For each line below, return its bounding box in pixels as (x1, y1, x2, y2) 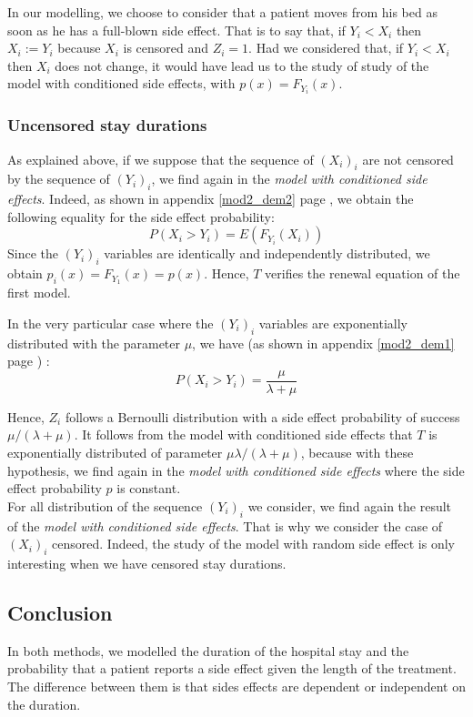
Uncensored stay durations (7, 114, 207, 136)
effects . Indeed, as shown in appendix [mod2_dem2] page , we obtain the (7, 189, 414, 208)
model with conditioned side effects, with (7, 74, 236, 93)
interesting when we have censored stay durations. (7, 553, 287, 572)
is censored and (123, 38, 209, 57)
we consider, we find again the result (247, 496, 452, 515)
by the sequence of (7, 169, 110, 188)
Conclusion (7, 598, 113, 626)
